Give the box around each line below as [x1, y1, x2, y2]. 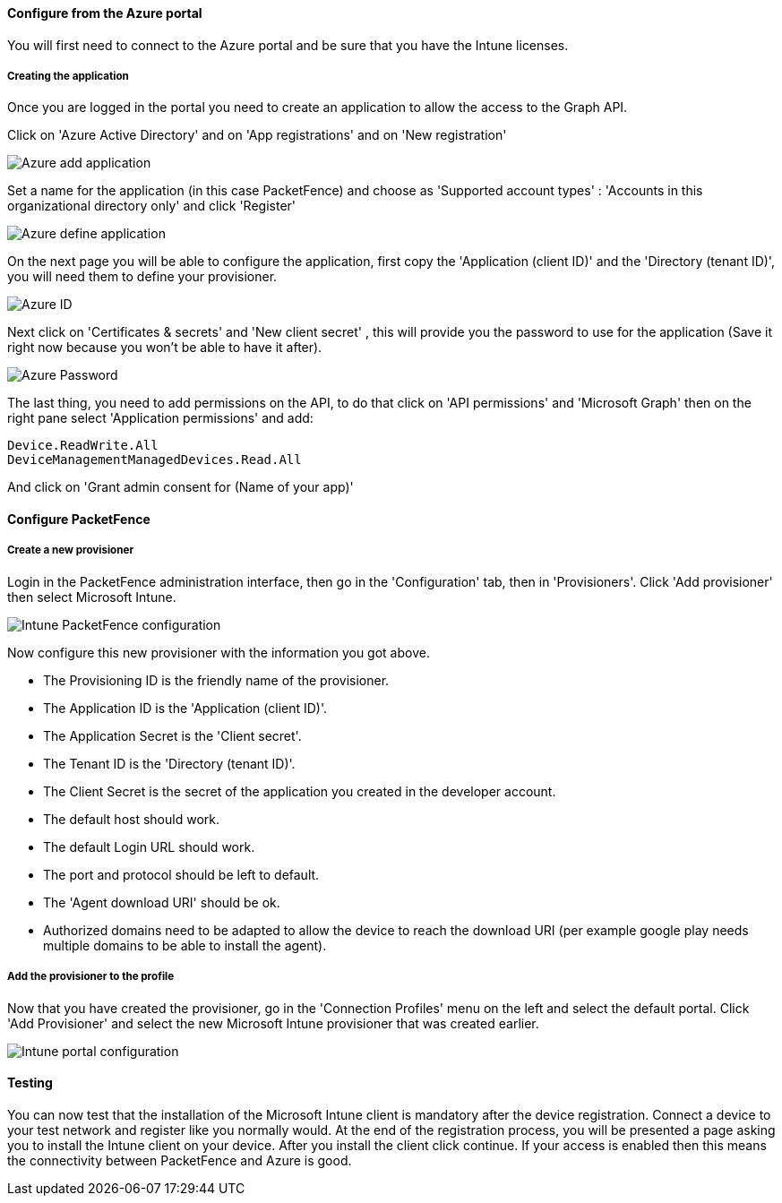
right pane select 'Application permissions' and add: [7, 410, 314, 426]
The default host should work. [43, 811, 219, 827]
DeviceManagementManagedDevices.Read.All [7, 452, 302, 468]
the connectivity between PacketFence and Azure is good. [7, 1152, 352, 1168]
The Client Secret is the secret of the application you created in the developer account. [43, 783, 556, 799]
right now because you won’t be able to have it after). [7, 339, 322, 356]
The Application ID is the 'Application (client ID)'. [43, 700, 328, 716]
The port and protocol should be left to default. [43, 866, 320, 882]
